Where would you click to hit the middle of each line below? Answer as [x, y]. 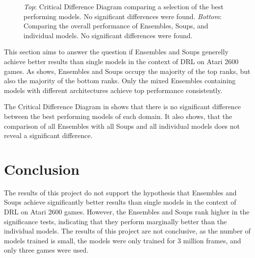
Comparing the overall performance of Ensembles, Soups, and [116, 26]
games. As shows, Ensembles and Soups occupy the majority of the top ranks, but [127, 71]
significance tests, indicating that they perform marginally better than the [115, 221]
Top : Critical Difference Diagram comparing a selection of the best [124, 6]
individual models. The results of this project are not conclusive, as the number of [127, 231]
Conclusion [42, 169]
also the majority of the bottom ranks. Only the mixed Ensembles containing [120, 81]
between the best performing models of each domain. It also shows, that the [118, 116]
